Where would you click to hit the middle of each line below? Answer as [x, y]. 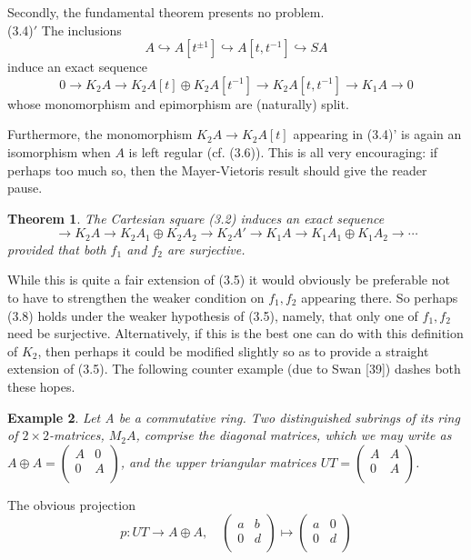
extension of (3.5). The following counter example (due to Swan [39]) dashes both [234, 369]
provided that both [57, 249]
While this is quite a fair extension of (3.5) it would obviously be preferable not [229, 280]
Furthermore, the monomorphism [100, 134]
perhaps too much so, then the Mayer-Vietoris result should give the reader [217, 170]
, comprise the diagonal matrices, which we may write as [294, 435]
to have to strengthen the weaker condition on [136, 297]
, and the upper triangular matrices [218, 461]
